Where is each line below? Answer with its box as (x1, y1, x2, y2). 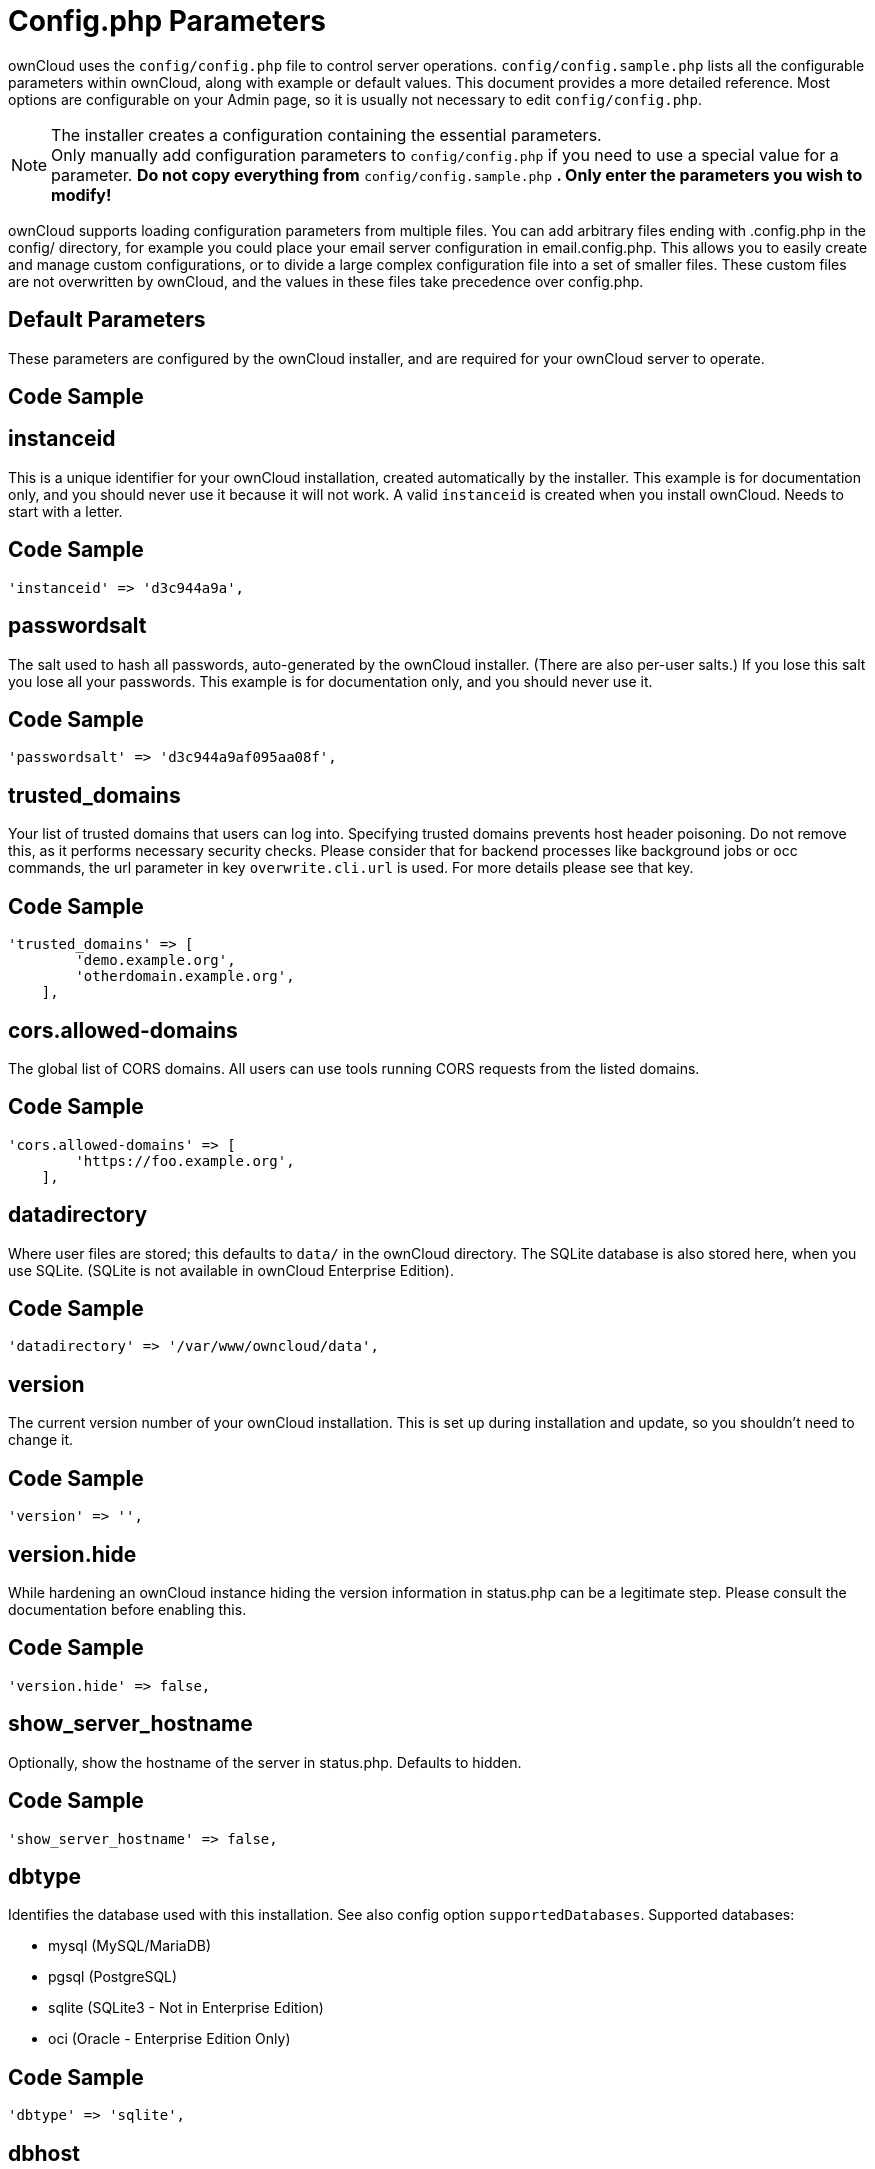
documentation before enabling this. (8, 1600, 247, 1618)
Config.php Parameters (8, 4, 326, 38)
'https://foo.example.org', (75, 1152, 295, 1169)
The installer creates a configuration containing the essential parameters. (51, 124, 602, 145)
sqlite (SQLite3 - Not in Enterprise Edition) (48, 1999, 324, 2017)
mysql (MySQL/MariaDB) (48, 1937, 212, 1955)
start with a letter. (8, 502, 123, 520)
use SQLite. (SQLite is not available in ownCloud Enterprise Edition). (8, 1261, 454, 1279)
